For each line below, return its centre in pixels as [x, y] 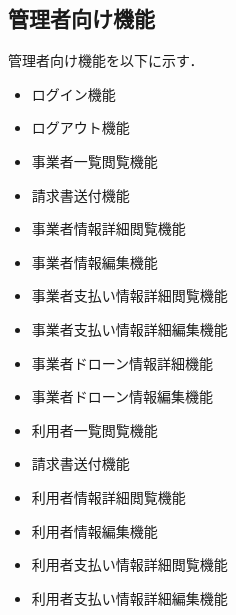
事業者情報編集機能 [94, 261]
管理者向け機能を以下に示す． [106, 60]
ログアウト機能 [80, 127]
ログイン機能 [73, 93]
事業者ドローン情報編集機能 [122, 396]
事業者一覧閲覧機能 [94, 160]
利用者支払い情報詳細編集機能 [129, 597]
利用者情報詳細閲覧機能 [108, 496]
